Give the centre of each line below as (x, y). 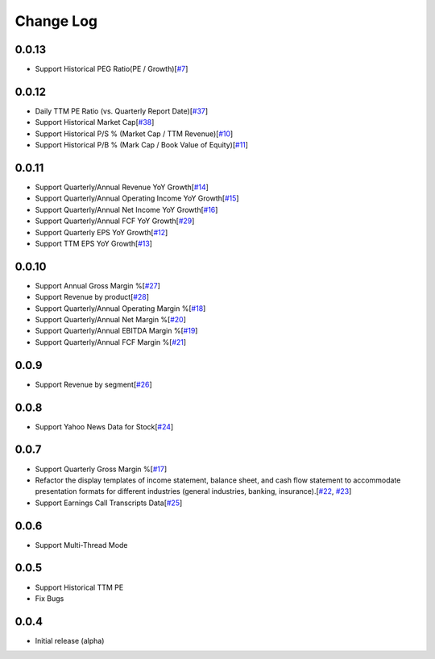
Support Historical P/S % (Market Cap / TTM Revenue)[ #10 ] (134, 134)
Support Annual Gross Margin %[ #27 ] (98, 285)
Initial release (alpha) (70, 640)
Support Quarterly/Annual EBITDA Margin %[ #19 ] (116, 331)
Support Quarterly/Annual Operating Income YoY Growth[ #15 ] (137, 198)
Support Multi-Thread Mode (81, 545)
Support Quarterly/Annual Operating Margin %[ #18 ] (120, 308)
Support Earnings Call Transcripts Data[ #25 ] (109, 503)
